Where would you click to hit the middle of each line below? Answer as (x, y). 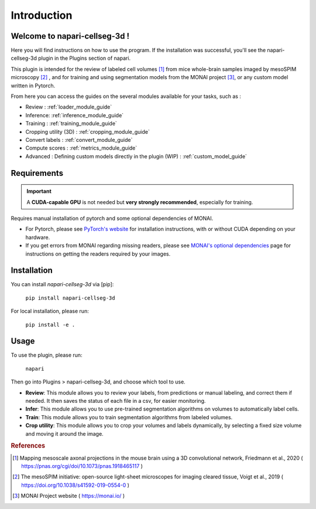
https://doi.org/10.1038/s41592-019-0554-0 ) (75, 485)
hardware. (38, 237)
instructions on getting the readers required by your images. (98, 254)
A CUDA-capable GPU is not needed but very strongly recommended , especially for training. (140, 202)
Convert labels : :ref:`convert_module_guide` (79, 140)
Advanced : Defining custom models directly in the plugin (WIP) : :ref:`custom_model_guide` (136, 156)
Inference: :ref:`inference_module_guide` (75, 115)
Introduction (42, 15)
